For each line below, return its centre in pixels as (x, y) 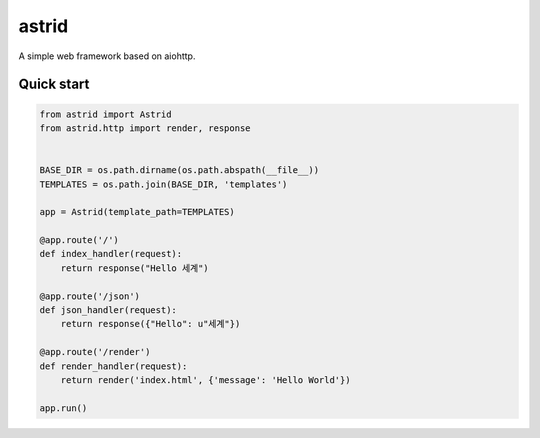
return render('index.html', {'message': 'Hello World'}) (205, 379)
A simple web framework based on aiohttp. (107, 56)
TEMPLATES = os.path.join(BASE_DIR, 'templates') (163, 184)
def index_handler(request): (111, 254)
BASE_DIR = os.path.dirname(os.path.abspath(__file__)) (179, 170)
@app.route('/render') (95, 352)
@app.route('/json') (89, 296)
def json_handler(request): (108, 310)
